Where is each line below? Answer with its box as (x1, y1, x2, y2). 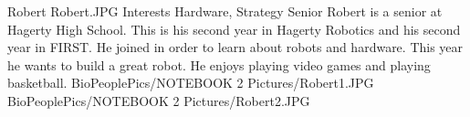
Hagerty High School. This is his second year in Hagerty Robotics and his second (7, 19, 461, 38)
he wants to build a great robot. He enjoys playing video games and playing (7, 55, 431, 74)
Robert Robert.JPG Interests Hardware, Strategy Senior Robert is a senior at (7, 2, 443, 20)
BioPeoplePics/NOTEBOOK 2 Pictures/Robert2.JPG (7, 90, 310, 110)
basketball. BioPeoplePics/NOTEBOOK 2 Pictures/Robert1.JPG (7, 73, 374, 92)
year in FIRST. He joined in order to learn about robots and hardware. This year (7, 37, 464, 57)
